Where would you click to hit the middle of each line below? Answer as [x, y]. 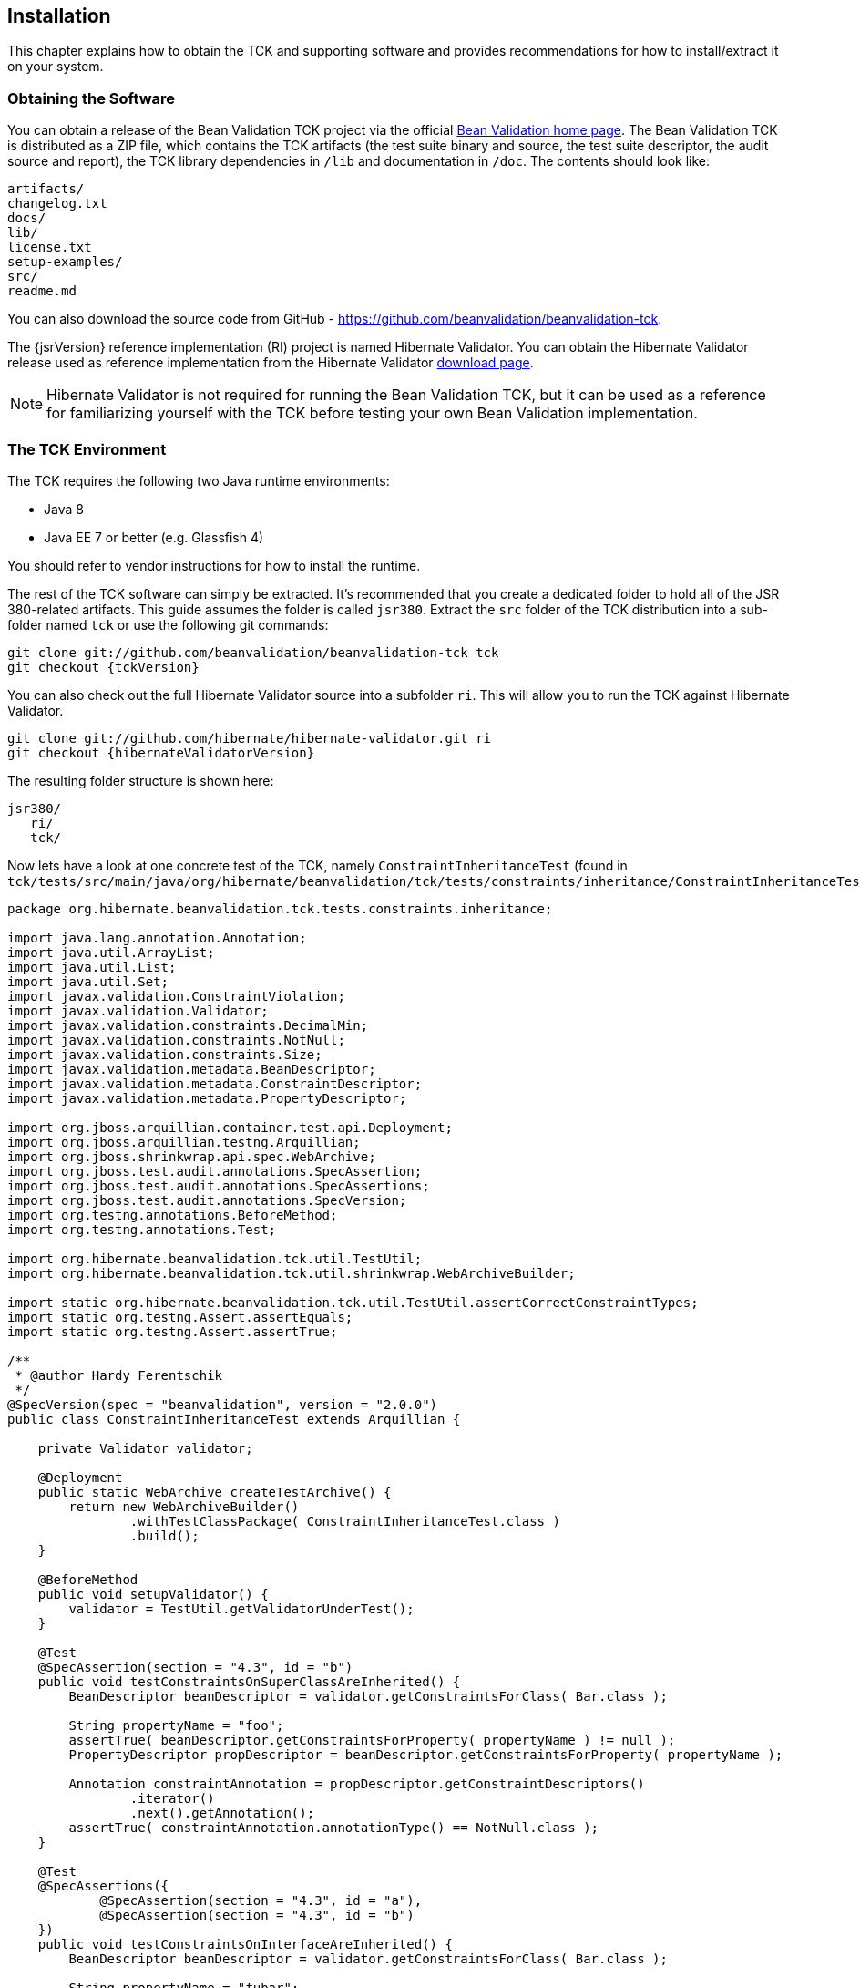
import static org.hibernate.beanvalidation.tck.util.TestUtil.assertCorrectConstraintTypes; [353, 1302]
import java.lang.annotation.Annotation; [157, 937]
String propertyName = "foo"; [176, 1725]
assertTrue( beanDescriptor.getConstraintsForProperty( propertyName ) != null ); [372, 1740]
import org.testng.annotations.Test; [142, 1229]
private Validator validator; [145, 1448]
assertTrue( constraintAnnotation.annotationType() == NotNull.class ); [334, 1827]
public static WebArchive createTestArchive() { [215, 1492]
